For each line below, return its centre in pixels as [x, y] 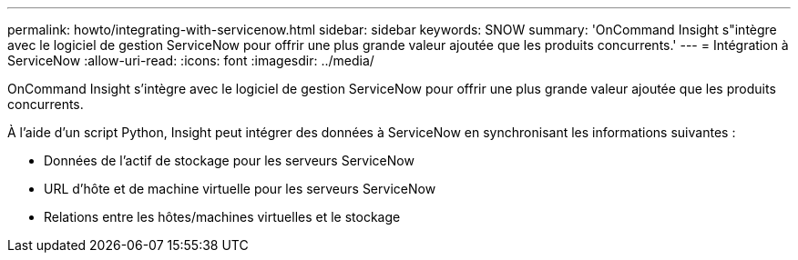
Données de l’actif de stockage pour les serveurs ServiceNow [229, 160]
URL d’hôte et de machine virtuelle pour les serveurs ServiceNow [240, 189]
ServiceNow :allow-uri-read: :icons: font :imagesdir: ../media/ [191, 60]
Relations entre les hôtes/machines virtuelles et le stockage [222, 217]
